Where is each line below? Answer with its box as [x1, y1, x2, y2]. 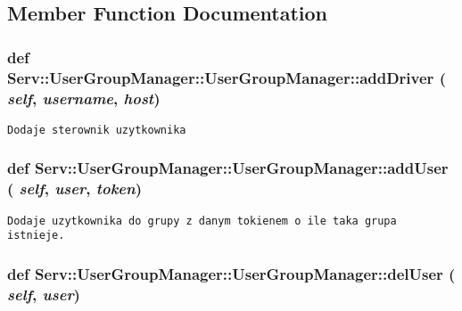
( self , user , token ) [7, 177, 143, 200]
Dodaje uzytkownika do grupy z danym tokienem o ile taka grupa [7, 214, 397, 227]
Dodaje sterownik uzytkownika [7, 123, 186, 136]
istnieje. [7, 229, 65, 242]
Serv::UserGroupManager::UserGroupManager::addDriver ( [7, 66, 446, 88]
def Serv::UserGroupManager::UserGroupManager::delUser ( [7, 262, 456, 284]
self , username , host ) [7, 86, 161, 109]
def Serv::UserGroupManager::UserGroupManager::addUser [7, 157, 449, 179]
